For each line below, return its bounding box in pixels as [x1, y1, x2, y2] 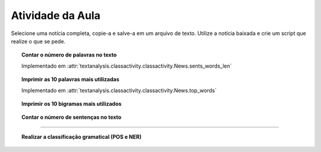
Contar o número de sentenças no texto [21, 113, 122, 121]
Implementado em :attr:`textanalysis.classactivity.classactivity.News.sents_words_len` [21, 62, 232, 69]
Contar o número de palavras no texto [21, 51, 117, 59]
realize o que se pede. [11, 37, 65, 45]
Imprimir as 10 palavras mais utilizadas [21, 76, 119, 83]
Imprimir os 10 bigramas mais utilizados [21, 100, 122, 107]
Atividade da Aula [11, 9, 100, 22]
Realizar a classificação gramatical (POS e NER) [21, 133, 142, 140]
